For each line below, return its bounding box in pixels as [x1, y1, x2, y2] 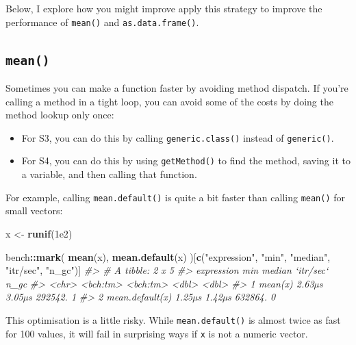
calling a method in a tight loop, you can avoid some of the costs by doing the [5, 94, 333, 108]
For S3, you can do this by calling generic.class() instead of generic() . [21, 130, 334, 144]
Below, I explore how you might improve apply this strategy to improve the [5, 1, 322, 15]
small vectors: [5, 203, 63, 218]
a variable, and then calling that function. [21, 167, 197, 181]
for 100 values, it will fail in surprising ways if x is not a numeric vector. [5, 326, 308, 340]
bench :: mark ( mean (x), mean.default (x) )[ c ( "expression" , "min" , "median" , [5, 249, 331, 264]
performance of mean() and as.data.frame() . [5, 14, 199, 29]
